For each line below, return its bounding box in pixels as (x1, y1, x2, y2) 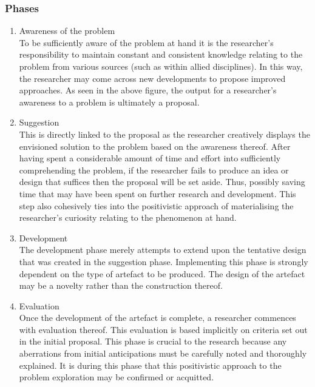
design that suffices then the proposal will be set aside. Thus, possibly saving (19, 175, 305, 188)
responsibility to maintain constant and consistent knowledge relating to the (19, 48, 303, 61)
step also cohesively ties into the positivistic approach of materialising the (19, 199, 294, 212)
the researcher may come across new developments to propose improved (19, 72, 286, 84)
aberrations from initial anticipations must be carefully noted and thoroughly (19, 347, 307, 360)
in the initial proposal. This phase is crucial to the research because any (19, 335, 287, 348)
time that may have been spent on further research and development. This (19, 187, 296, 200)
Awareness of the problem (19, 24, 115, 37)
